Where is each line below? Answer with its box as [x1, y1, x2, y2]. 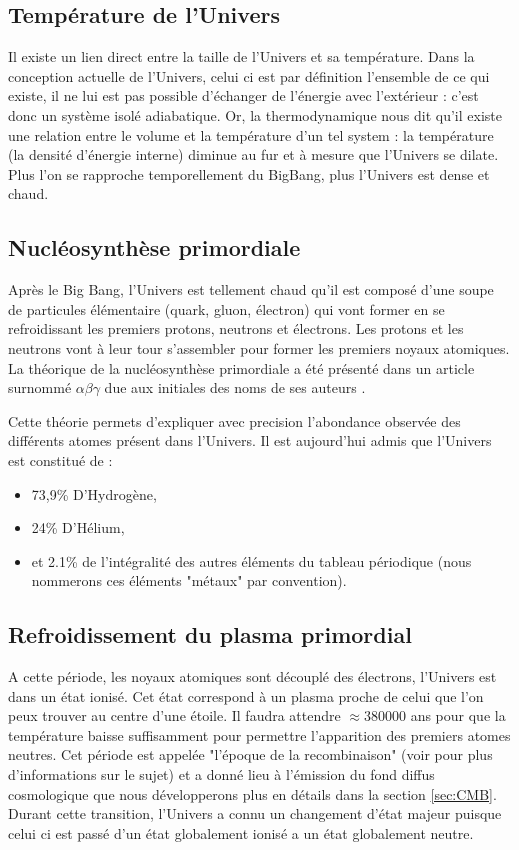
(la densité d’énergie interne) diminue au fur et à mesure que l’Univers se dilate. [8, 144, 499, 165]
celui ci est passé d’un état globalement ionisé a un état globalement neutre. [8, 822, 474, 843]
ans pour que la [410, 705, 506, 726]
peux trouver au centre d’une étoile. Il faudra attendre [8, 705, 341, 726]
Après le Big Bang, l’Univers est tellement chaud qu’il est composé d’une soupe [8, 279, 494, 300]
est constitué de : [8, 449, 113, 470]
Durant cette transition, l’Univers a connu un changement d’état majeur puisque [8, 803, 502, 824]
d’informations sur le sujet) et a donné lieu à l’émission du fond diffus [8, 764, 435, 785]
